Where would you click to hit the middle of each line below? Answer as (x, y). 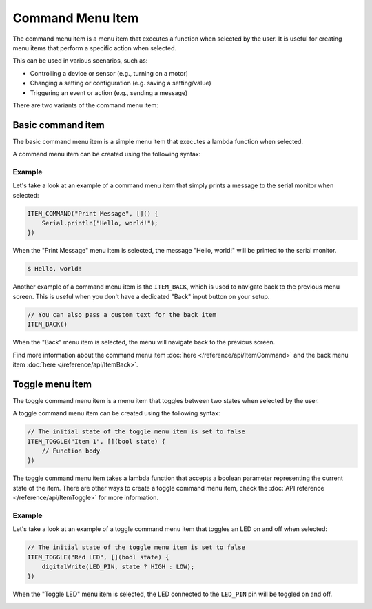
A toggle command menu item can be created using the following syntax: (116, 413)
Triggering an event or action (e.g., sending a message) (109, 92)
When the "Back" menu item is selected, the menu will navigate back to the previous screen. (144, 342)
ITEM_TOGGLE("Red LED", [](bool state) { (98, 557)
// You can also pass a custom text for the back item (122, 314)
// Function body (71, 451)
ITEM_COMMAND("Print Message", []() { (93, 213)
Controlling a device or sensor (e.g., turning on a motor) (109, 73)
